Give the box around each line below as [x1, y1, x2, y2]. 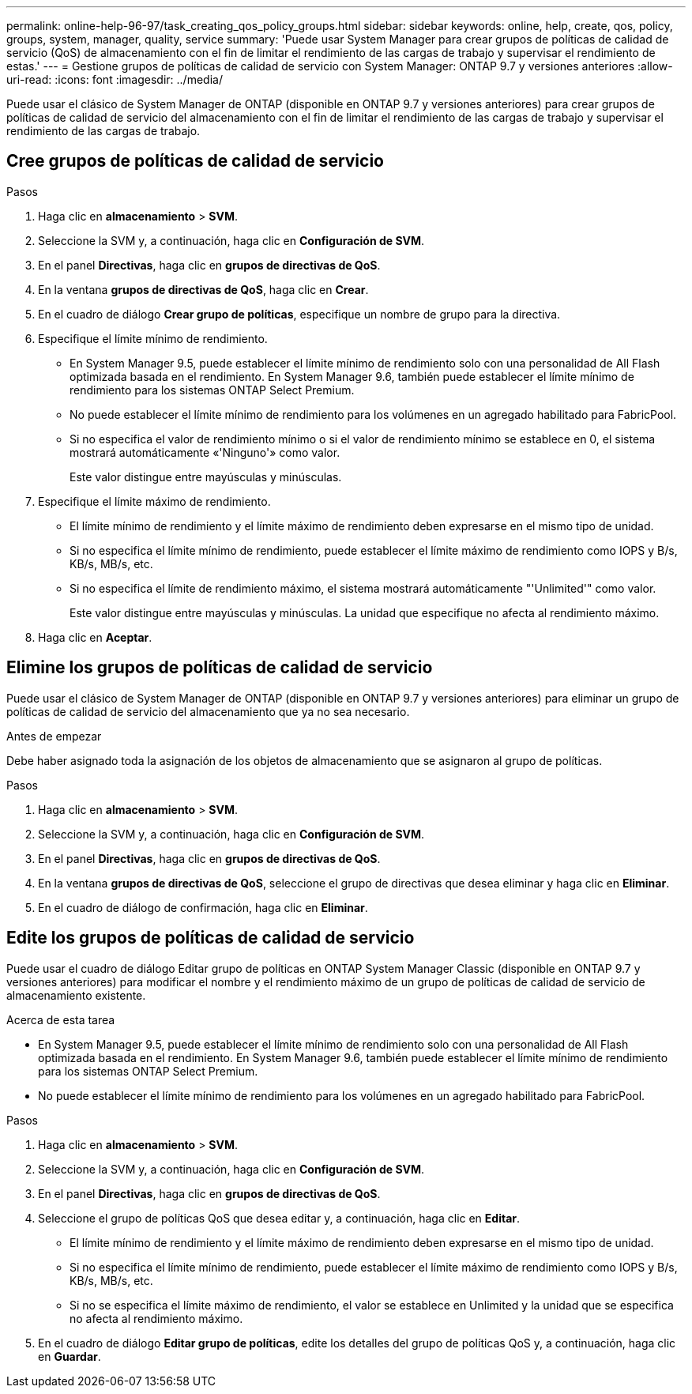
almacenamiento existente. [6, 988, 146, 1002]
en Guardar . [38, 1349, 101, 1363]
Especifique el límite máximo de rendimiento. [38, 494, 271, 508]
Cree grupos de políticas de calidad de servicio [6, 151, 384, 171]
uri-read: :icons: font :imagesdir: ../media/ [6, 73, 223, 86]
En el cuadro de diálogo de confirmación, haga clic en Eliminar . [38, 900, 368, 914]
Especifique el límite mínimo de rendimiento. [38, 331, 268, 345]
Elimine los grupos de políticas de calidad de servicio [6, 657, 433, 678]
